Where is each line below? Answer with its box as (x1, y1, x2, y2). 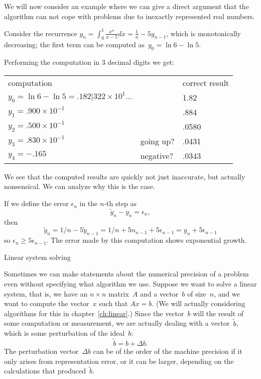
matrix (108, 288, 129, 299)
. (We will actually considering (152, 298, 245, 309)
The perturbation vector (4, 346, 79, 356)
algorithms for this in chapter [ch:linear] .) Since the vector (4, 308, 184, 318)
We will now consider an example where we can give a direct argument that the (4, 1, 249, 11)
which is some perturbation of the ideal (4, 328, 125, 338)
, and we (214, 288, 240, 299)
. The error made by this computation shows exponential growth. (46, 235, 247, 245)
